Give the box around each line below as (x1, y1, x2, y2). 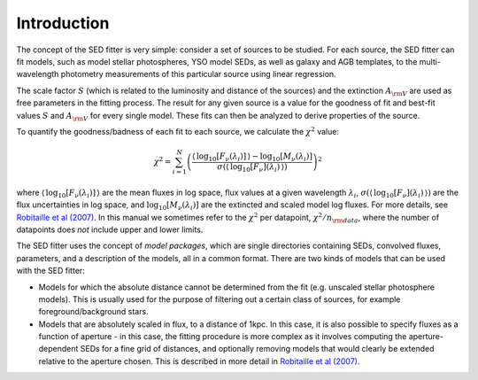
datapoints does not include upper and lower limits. (16, 224, 204, 235)
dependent (38, 344, 79, 354)
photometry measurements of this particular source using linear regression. (60, 69, 336, 80)
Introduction (16, 13, 110, 33)
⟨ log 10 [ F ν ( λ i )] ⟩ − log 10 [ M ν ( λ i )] (191, 151, 313, 163)
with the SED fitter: (16, 266, 86, 276)
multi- (419, 56, 442, 66)
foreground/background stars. (38, 306, 150, 317)
